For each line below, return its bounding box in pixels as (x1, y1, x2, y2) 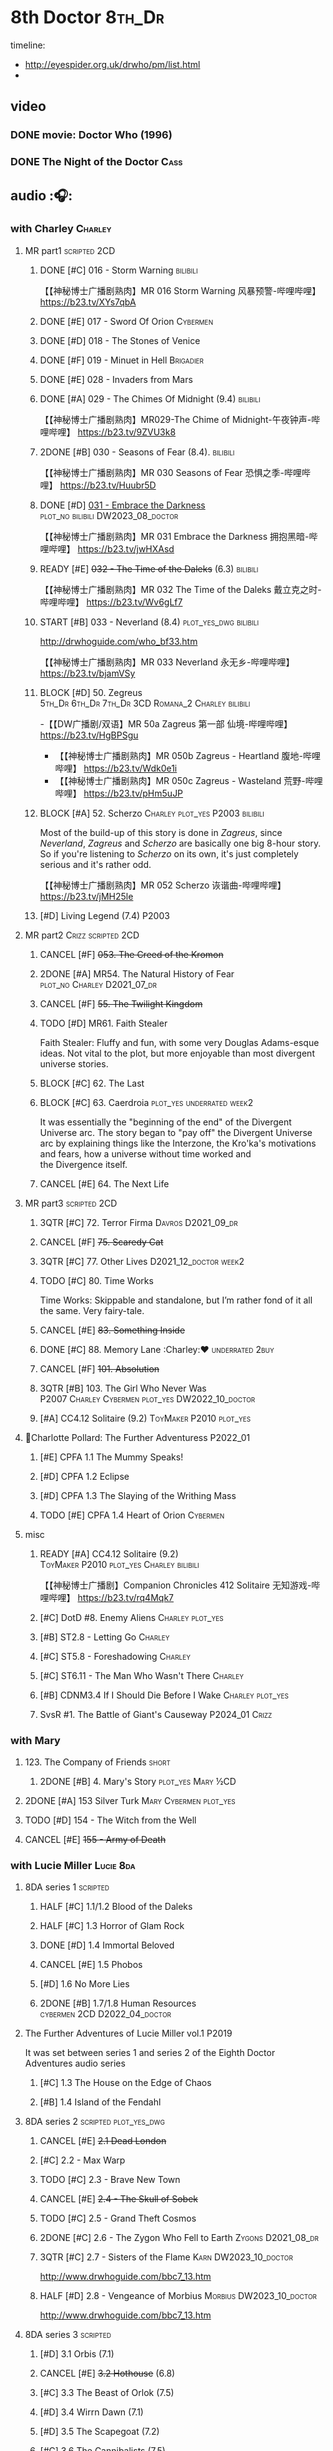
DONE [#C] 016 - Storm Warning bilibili (39, 264, 198, 276)
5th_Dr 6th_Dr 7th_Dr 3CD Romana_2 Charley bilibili (39, 697, 251, 709)
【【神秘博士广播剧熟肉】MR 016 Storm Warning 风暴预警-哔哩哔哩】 (39, 284, 322, 296)
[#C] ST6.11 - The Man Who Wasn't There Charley (39, 1669, 244, 1681)
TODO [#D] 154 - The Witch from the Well (24, 1814, 197, 1826)
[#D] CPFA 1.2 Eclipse (39, 1470, 130, 1482)
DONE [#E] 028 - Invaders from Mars (39, 373, 193, 385)
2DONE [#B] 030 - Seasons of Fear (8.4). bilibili (39, 446, 235, 458)
